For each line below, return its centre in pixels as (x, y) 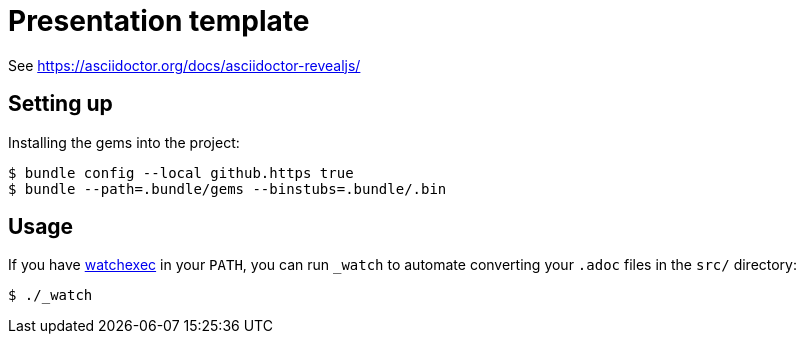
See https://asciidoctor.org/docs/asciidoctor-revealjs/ (184, 65)
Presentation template (159, 21)
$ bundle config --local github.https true (181, 172)
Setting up (60, 104)
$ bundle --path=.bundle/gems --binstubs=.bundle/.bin (227, 188)
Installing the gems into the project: (124, 142)
